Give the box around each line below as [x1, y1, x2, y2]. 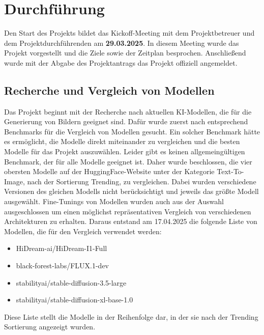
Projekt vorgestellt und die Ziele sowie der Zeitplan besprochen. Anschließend [4, 47, 246, 58]
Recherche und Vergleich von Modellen [4, 82, 215, 98]
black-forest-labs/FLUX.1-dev [16, 260, 109, 271]
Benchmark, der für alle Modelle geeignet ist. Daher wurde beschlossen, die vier [4, 156, 252, 166]
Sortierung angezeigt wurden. [4, 321, 96, 332]
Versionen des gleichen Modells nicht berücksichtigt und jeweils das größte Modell [4, 186, 259, 197]
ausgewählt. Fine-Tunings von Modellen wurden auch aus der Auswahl [4, 196, 224, 207]
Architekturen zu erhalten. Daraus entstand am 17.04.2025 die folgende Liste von [4, 216, 257, 227]
